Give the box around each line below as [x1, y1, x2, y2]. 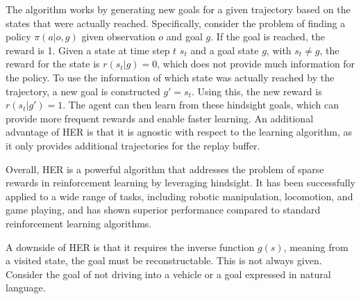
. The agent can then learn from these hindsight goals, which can [62, 97, 339, 112]
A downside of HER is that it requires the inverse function [6, 239, 255, 254]
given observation [81, 29, 156, 44]
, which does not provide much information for [157, 56, 355, 71]
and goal [166, 29, 203, 44]
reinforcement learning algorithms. [6, 216, 152, 230]
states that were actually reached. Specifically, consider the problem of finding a [6, 15, 346, 30]
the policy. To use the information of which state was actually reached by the [6, 70, 335, 84]
